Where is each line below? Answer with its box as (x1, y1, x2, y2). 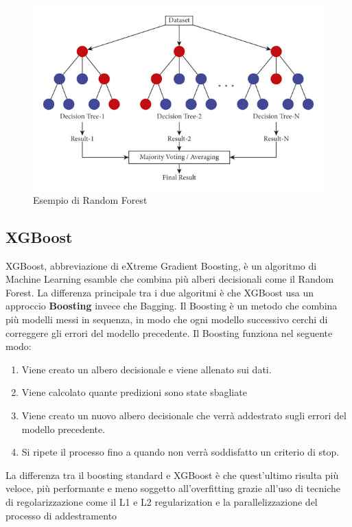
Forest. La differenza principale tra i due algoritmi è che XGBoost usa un (5, 285, 314, 299)
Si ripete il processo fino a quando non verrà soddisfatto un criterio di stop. (21, 445, 340, 459)
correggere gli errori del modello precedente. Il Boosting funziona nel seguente (5, 325, 333, 340)
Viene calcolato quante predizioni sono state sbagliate (21, 385, 247, 399)
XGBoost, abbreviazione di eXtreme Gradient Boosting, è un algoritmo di (5, 258, 317, 272)
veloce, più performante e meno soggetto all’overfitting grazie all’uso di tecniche (5, 481, 340, 495)
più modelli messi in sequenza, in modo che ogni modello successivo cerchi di (5, 312, 328, 326)
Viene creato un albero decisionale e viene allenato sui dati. (21, 362, 272, 376)
